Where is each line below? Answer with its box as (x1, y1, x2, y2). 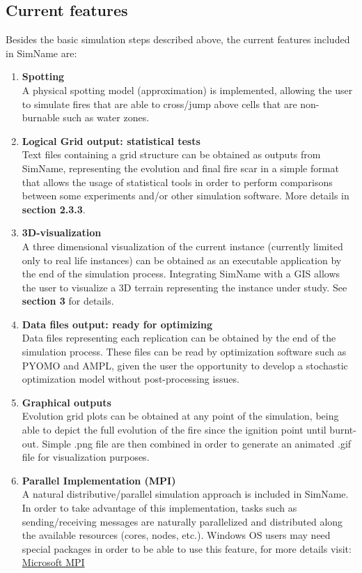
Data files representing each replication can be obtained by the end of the (22, 330, 336, 345)
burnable (22, 110, 60, 125)
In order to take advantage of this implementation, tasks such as (22, 501, 297, 515)
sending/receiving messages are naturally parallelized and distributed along (22, 514, 343, 528)
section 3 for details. (22, 293, 114, 308)
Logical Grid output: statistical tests (22, 133, 200, 148)
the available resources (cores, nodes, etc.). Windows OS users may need (22, 528, 331, 542)
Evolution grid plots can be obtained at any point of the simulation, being (22, 408, 339, 423)
